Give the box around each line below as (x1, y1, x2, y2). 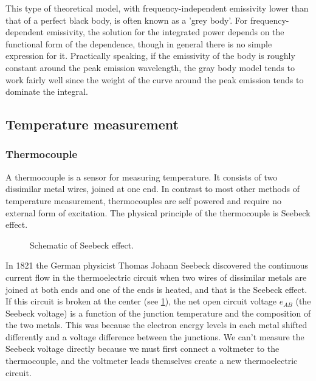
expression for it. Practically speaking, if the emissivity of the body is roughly (5, 49, 295, 62)
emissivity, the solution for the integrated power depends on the (46, 26, 284, 38)
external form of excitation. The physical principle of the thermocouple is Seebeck (5, 206, 311, 219)
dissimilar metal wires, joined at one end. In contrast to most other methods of (5, 182, 300, 195)
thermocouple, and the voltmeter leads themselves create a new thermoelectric (5, 354, 298, 367)
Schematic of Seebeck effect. (30, 238, 134, 251)
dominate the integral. (5, 85, 88, 98)
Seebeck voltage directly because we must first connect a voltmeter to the (5, 342, 280, 355)
